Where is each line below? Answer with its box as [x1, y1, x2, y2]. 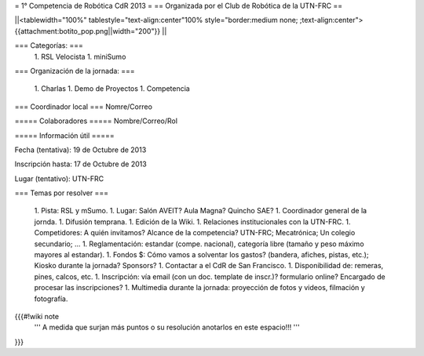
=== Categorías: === [14, 41, 84, 50]
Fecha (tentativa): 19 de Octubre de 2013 [14, 145, 147, 154]
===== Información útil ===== [14, 130, 115, 140]
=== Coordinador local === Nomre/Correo [14, 102, 153, 111]
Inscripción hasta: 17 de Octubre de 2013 [14, 159, 147, 169]
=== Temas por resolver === [14, 188, 109, 198]
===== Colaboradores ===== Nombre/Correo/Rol [14, 116, 178, 125]
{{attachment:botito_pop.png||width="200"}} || [14, 26, 167, 35]
